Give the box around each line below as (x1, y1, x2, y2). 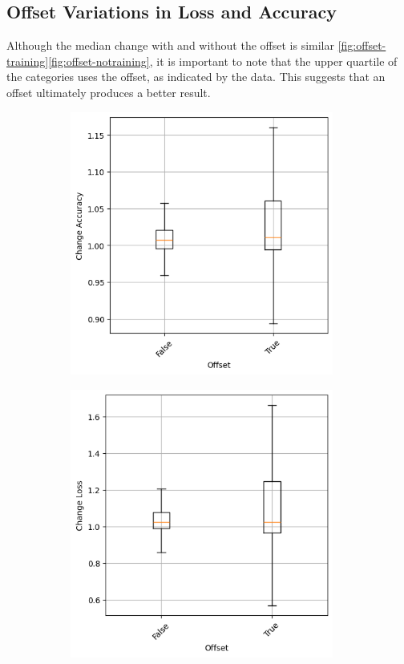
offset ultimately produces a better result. (6, 83, 211, 100)
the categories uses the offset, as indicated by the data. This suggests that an (6, 68, 386, 85)
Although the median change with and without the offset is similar (6, 37, 334, 54)
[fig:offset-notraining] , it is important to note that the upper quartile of (48, 52, 398, 69)
